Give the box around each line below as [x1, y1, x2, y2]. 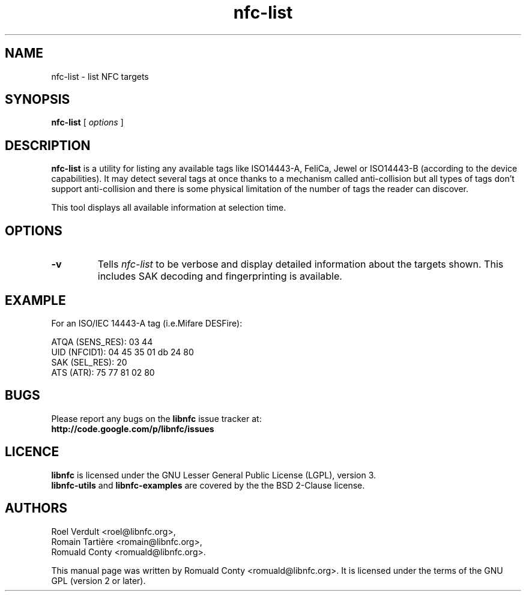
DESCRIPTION [5, 137, 91, 153]
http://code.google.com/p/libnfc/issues [51, 423, 214, 434]
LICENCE [5, 444, 59, 460]
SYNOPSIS [5, 92, 70, 107]
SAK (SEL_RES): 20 [51, 357, 127, 367]
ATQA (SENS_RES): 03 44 [51, 336, 153, 347]
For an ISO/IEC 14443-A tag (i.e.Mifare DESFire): [51, 318, 243, 328]
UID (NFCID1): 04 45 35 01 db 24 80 [51, 346, 194, 357]
